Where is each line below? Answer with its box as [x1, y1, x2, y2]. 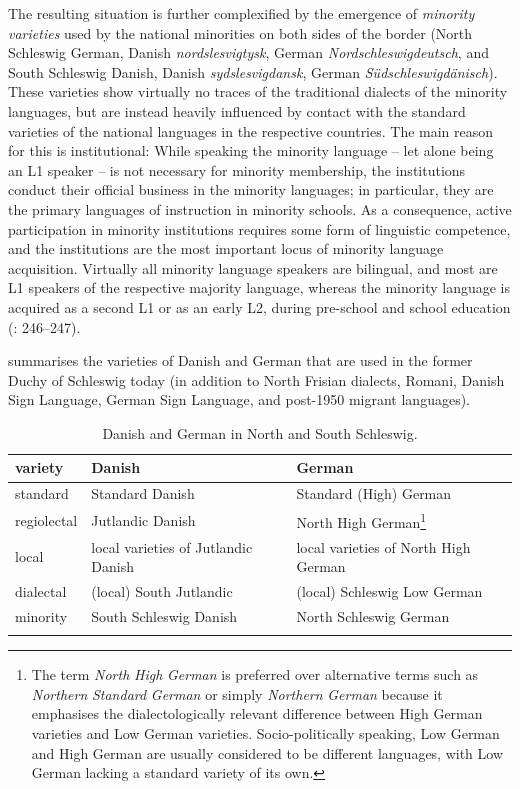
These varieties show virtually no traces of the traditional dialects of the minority [8, 81, 508, 102]
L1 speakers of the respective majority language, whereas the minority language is [8, 277, 511, 298]
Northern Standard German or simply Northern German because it [31, 683, 443, 704]
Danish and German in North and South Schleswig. [102, 422, 418, 443]
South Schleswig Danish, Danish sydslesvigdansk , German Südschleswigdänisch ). [8, 61, 498, 82]
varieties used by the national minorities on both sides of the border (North [8, 22, 473, 43]
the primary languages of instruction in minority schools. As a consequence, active [8, 198, 512, 219]
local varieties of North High [296, 536, 471, 557]
